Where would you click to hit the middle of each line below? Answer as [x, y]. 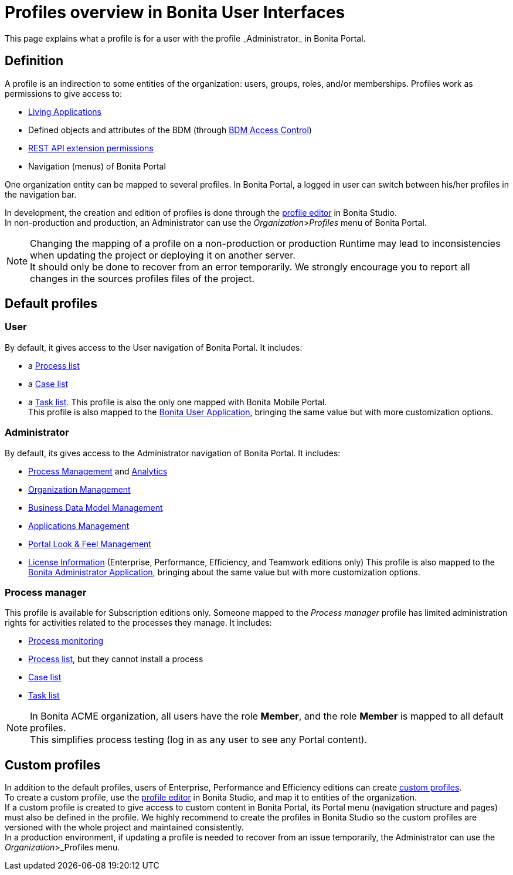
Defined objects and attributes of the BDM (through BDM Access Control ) [170, 130]
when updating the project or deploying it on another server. [163, 255]
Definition [34, 61]
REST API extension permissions [91, 148]
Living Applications [65, 111]
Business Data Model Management [96, 507]
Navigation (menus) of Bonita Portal [97, 166]
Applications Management [79, 525]
